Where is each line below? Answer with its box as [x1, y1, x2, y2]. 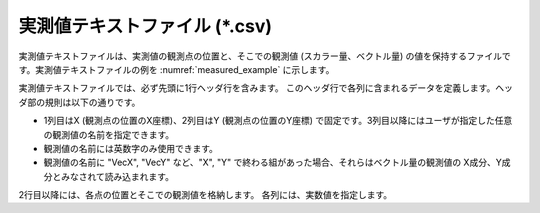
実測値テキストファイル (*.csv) [18, 15, 273, 37]
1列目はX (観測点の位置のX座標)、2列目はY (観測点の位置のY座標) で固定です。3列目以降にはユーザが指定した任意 [43, 115, 513, 127]
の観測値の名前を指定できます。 [43, 128, 175, 140]
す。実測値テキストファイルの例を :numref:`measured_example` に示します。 [18, 63, 335, 75]
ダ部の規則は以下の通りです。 [18, 96, 141, 108]
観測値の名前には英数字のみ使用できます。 [43, 142, 219, 154]
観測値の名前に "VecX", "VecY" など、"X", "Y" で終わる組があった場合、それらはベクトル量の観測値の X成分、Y [43, 156, 502, 169]
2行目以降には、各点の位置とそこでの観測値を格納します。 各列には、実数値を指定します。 [18, 189, 393, 201]
